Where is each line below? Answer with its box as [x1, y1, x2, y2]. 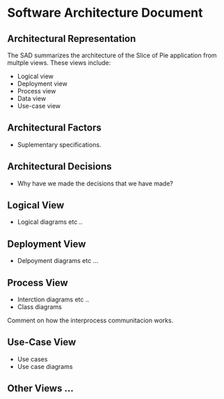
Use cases [17, 354, 48, 363]
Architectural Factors [7, 122, 102, 134]
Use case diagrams [17, 362, 73, 370]
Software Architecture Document [7, 5, 203, 21]
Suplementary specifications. [17, 140, 102, 149]
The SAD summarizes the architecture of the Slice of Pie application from [7, 51, 217, 59]
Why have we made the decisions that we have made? [17, 179, 174, 188]
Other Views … [7, 382, 74, 395]
